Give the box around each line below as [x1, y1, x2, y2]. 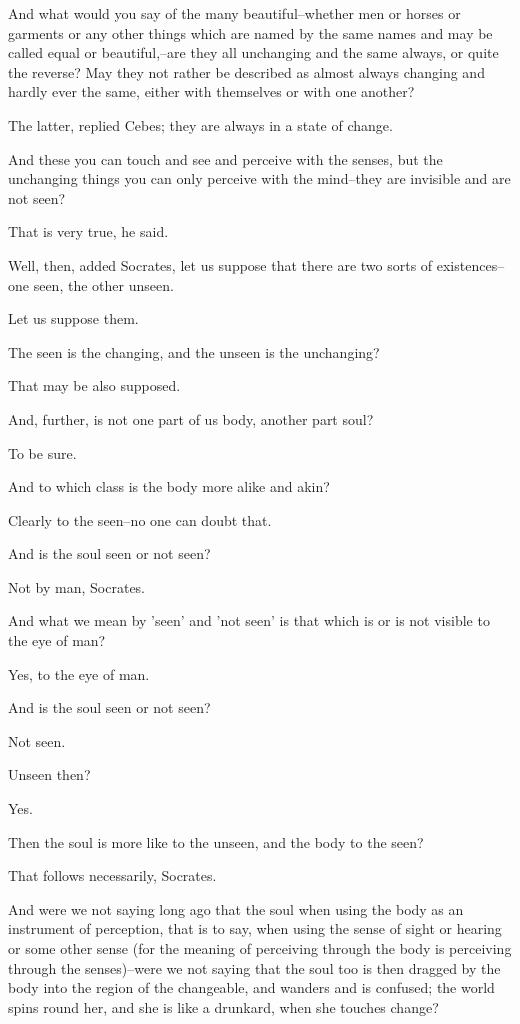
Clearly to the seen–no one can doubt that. [8, 509, 272, 530]
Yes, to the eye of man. [8, 663, 150, 684]
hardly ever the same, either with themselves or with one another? [8, 81, 415, 102]
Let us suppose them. [8, 308, 139, 329]
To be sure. [8, 442, 77, 463]
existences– [436, 254, 505, 275]
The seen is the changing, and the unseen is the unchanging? [8, 341, 380, 362]
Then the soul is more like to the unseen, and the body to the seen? [8, 831, 424, 852]
